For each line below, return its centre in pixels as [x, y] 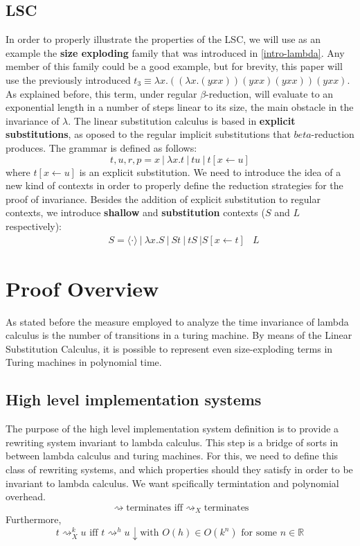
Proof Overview [82, 288]
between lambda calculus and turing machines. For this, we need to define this [172, 456]
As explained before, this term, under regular [101, 93]
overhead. [26, 496]
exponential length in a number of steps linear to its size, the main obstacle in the [180, 107]
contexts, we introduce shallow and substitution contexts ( [135, 212]
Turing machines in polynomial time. [84, 362]
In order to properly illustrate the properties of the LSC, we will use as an [163, 39]
